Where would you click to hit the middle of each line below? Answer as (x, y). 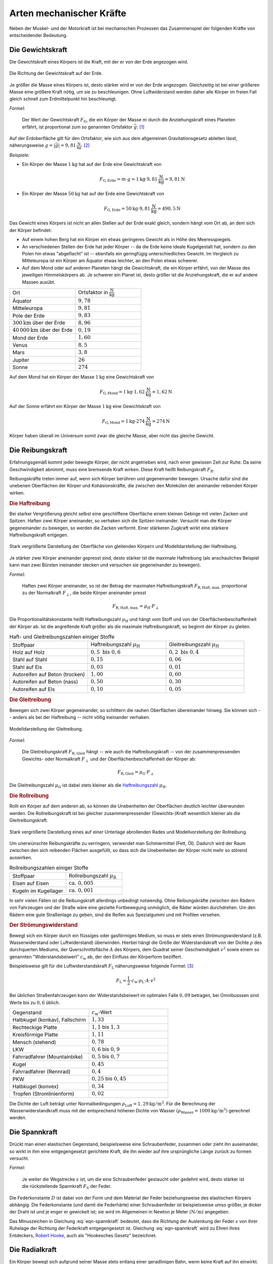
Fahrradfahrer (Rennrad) (41, 1072)
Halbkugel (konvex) (36, 1086)
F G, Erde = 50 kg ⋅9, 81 (127, 209)
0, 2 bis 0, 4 (184, 652)
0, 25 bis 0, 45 (109, 1078)
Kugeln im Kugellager (38, 891)
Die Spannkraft (33, 1132)
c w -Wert (102, 1013)
